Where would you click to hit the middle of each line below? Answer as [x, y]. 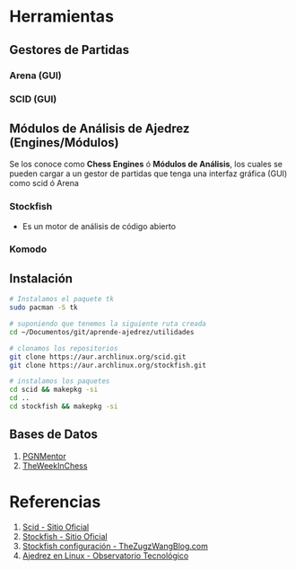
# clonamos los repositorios [64, 348]
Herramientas [62, 17]
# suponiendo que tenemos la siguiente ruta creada [108, 324]
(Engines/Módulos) [64, 142]
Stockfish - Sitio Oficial [65, 536]
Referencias [55, 502]
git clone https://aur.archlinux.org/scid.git [98, 357]
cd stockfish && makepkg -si [64, 406]
